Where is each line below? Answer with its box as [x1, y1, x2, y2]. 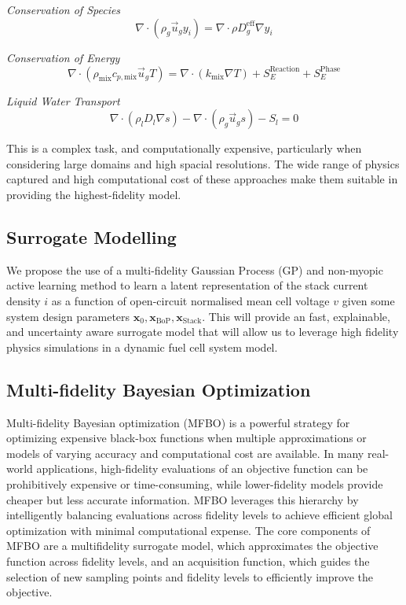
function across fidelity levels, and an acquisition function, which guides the [6, 552, 370, 569]
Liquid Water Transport [6, 92, 120, 109]
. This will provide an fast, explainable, [202, 308, 390, 324]
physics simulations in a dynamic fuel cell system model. [6, 338, 278, 355]
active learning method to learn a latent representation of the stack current [6, 277, 368, 293]
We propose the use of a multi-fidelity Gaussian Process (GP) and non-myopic [6, 261, 383, 278]
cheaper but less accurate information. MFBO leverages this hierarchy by [6, 491, 359, 507]
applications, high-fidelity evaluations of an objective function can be [36, 460, 368, 477]
